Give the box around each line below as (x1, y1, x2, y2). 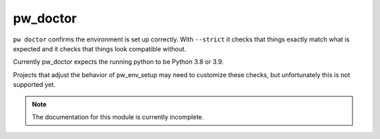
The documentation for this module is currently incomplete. (32, 112, 204, 121)
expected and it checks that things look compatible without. (13, 44, 186, 53)
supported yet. (13, 81, 56, 89)
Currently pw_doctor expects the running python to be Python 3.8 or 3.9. (13, 58, 224, 66)
